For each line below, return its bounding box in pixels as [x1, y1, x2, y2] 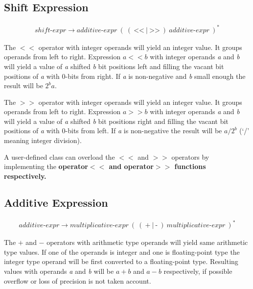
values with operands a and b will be [4, 265, 114, 276]
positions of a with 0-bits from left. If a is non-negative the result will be [4, 125, 222, 136]
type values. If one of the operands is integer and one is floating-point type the [4, 246, 240, 257]
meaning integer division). [4, 135, 82, 145]
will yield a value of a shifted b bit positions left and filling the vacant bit [4, 61, 224, 71]
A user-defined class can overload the [4, 151, 115, 162]
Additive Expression [4, 194, 108, 210]
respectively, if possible [163, 265, 232, 276]
